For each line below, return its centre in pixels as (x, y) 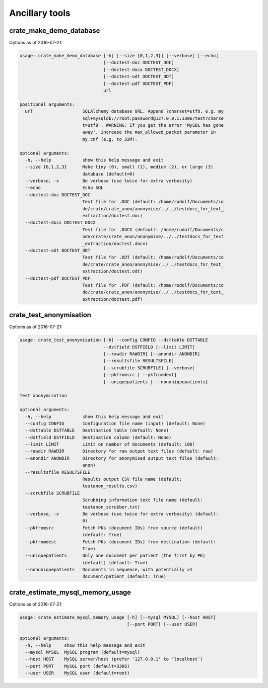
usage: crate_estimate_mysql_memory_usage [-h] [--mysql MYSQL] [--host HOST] (118, 617)
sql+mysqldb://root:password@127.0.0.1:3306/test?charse (153, 118)
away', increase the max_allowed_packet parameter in (149, 132)
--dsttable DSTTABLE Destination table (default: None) (97, 430)
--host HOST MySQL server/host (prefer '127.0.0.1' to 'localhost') (114, 659)
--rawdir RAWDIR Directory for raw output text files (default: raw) (119, 451)
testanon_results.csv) (110, 486)
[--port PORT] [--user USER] (162, 624)
